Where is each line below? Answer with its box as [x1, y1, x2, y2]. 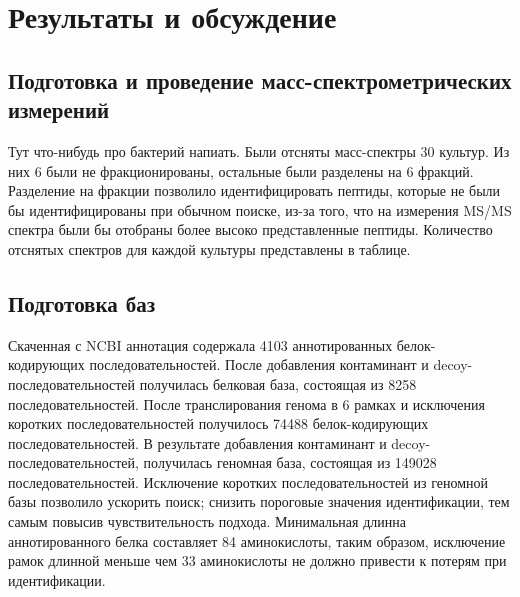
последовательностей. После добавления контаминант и [89, 354, 429, 375]
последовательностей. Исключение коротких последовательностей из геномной [8, 471, 488, 492]
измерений [8, 94, 110, 125]
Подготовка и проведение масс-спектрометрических [8, 64, 512, 95]
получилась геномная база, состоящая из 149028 [143, 452, 437, 473]
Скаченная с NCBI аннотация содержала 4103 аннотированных [8, 334, 393, 355]
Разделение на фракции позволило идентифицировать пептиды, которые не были [8, 180, 501, 201]
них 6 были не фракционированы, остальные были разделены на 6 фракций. [8, 160, 474, 181]
